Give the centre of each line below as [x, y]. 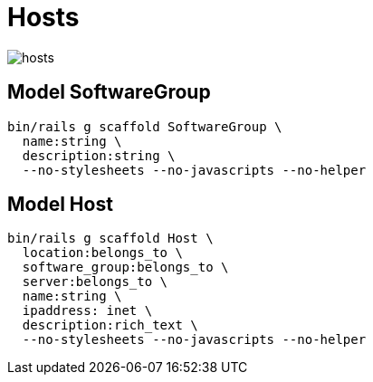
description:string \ [99, 155]
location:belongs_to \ [102, 253]
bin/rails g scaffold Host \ [110, 239]
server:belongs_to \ [95, 282]
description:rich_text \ [110, 325]
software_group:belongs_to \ [125, 267]
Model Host [60, 205]
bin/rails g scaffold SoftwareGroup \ [145, 126]
